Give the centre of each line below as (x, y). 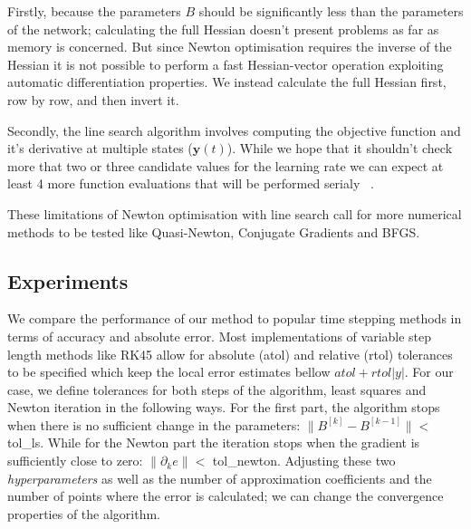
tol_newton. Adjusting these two (304, 461)
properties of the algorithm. (84, 513)
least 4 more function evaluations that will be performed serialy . (191, 183)
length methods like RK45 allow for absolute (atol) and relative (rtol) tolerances (230, 354)
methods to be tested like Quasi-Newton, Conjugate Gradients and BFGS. (214, 231)
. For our (429, 372)
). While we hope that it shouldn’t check (340, 148)
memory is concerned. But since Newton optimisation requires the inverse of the (230, 47)
